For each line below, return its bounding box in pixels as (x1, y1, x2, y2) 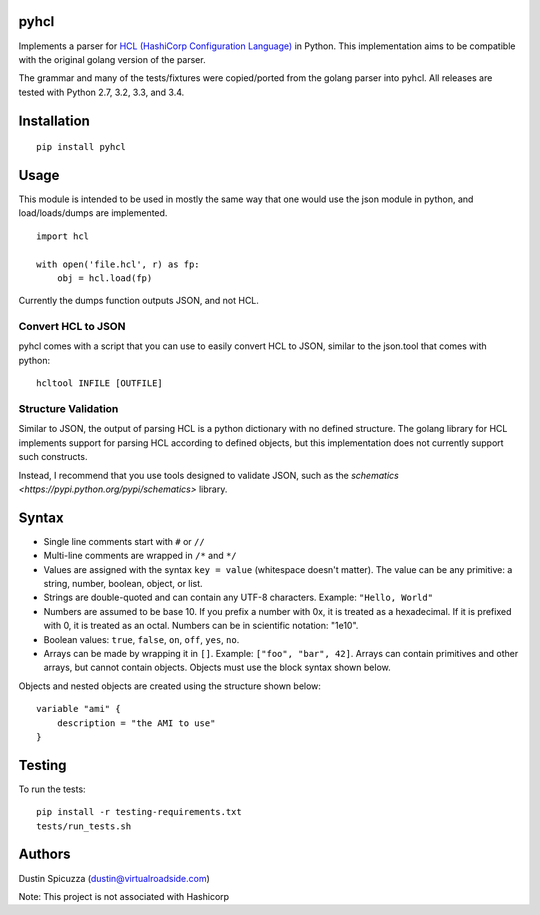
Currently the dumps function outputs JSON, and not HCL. (18, 295, 260, 307)
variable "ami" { (36, 703, 121, 715)
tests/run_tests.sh (36, 820, 132, 832)
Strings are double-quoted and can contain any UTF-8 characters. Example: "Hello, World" (43, 591, 434, 604)
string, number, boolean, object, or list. (43, 578, 204, 590)
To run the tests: (18, 783, 86, 795)
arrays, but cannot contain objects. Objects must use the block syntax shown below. (43, 661, 391, 674)
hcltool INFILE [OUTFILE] (36, 378, 164, 389)
